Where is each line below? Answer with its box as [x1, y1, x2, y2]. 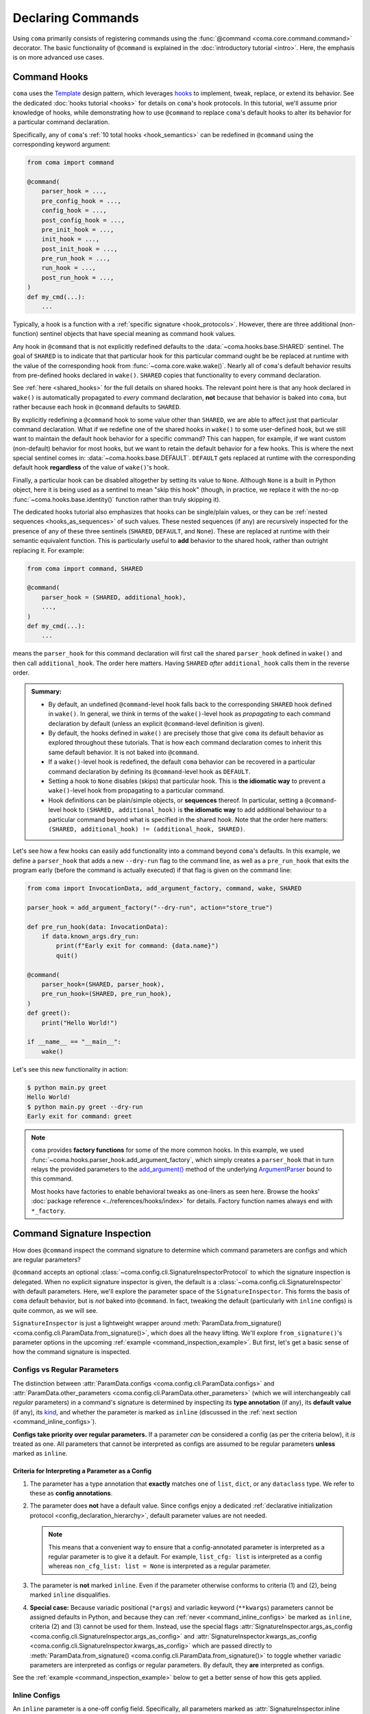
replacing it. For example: [12, 546, 85, 555]
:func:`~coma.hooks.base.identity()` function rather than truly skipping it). [12, 495, 221, 503]
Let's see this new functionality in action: [12, 1065, 128, 1073]
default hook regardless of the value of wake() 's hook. [12, 463, 170, 472]
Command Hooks [12, 71, 88, 83]
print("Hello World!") [41, 1019, 118, 1026]
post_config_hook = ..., [41, 216, 125, 224]
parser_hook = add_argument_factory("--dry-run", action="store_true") [27, 904, 273, 911]
